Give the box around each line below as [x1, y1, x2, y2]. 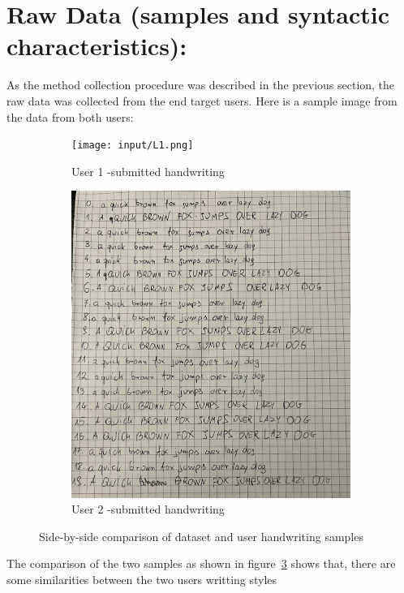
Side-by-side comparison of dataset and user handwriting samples [39, 527, 363, 544]
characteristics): [6, 29, 187, 62]
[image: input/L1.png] [71, 140, 194, 152]
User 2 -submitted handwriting [71, 501, 225, 518]
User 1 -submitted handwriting [71, 162, 225, 179]
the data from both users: [6, 108, 134, 125]
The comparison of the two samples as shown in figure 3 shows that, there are [6, 555, 396, 572]
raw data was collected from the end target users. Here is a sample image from [6, 92, 398, 109]
